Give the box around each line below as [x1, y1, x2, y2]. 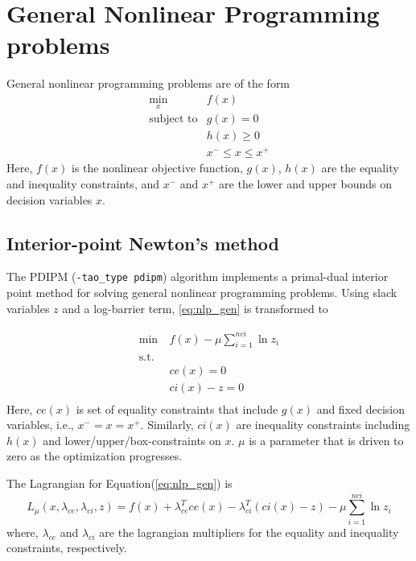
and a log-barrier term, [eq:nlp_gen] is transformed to [62, 299, 328, 316]
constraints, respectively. [6, 539, 127, 556]
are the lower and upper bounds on [219, 175, 392, 192]
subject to [149, 113, 198, 126]
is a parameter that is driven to [249, 431, 404, 448]
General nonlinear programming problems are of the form [6, 75, 290, 92]
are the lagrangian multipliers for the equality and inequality [99, 523, 399, 540]
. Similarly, [140, 416, 194, 433]
